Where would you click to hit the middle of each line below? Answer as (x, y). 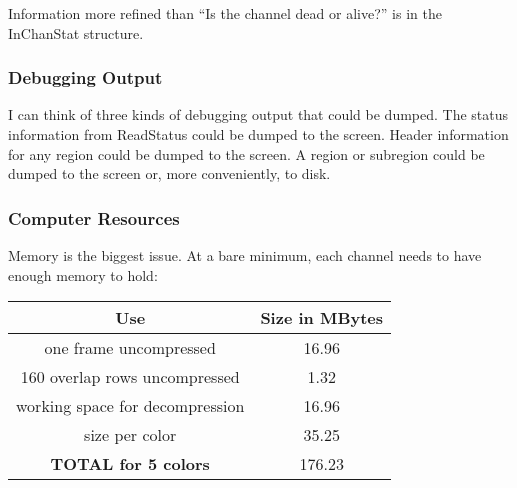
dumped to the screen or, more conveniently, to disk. (169, 173)
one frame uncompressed (130, 348)
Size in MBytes (322, 318)
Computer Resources (94, 217)
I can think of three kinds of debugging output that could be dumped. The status (258, 114)
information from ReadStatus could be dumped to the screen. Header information (258, 134)
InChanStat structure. (76, 32)
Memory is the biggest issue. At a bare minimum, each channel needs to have (245, 255)
